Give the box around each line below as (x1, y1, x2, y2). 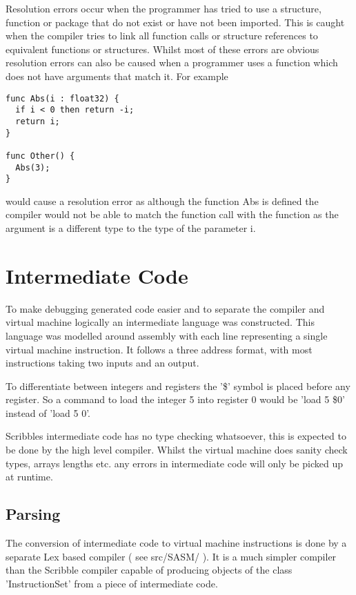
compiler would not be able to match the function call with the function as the (6, 207, 339, 222)
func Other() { (6, 150, 75, 161)
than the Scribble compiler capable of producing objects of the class (6, 563, 293, 577)
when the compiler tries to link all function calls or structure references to (6, 28, 318, 43)
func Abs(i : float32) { (6, 93, 119, 104)
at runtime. (6, 469, 53, 484)
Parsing (6, 503, 61, 525)
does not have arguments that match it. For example (6, 68, 228, 83)
